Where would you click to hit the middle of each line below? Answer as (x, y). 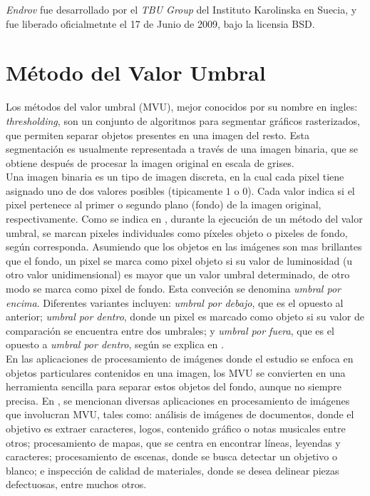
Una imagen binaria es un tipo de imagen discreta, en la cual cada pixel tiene (175, 177)
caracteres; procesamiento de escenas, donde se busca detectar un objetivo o (171, 456)
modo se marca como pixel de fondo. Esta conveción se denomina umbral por (173, 289)
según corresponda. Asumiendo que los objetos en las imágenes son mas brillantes (184, 247)
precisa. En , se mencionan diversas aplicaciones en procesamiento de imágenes (178, 400)
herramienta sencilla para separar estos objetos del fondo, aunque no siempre (174, 386)
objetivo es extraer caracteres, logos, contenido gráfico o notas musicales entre (176, 428)
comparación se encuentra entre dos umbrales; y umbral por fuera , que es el (170, 330)
